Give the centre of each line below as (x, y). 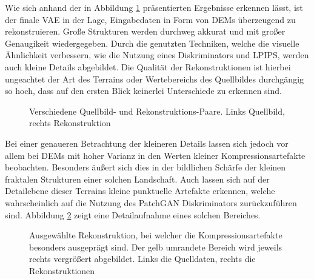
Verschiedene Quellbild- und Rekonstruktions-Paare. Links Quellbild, (157, 111)
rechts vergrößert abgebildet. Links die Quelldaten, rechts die (142, 259)
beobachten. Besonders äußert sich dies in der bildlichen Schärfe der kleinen (145, 167)
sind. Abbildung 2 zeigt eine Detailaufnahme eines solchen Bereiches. (133, 214)
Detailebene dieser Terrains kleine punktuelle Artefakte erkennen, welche (140, 191)
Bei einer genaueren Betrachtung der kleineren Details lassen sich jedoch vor (147, 143)
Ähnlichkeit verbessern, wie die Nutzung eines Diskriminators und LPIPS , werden (157, 55)
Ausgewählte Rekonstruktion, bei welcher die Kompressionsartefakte (156, 235)
